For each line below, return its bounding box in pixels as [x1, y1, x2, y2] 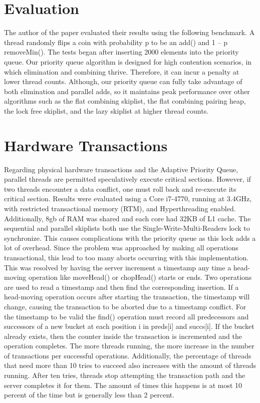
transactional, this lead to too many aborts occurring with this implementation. [4, 252, 249, 262]
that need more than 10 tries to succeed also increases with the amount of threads [4, 360, 256, 370]
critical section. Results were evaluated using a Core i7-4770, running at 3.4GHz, [4, 193, 252, 204]
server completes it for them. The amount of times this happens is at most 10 [4, 379, 242, 390]
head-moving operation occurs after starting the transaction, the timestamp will [4, 291, 250, 302]
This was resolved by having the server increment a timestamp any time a [4, 262, 231, 272]
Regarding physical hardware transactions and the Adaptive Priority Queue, [4, 164, 238, 174]
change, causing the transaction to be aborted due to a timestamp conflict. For [4, 301, 246, 311]
